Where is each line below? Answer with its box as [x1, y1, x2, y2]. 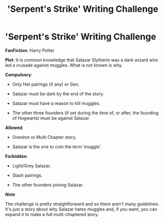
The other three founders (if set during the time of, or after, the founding [12, 110, 159, 116]
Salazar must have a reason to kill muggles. [12, 100, 101, 106]
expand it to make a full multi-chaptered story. [5, 211, 99, 217]
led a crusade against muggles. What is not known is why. [5, 62, 123, 68]
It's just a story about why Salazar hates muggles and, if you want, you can [5, 206, 158, 212]
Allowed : [5, 125, 24, 130]
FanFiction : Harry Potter [5, 47, 55, 53]
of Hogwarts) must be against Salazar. [12, 115, 90, 121]
